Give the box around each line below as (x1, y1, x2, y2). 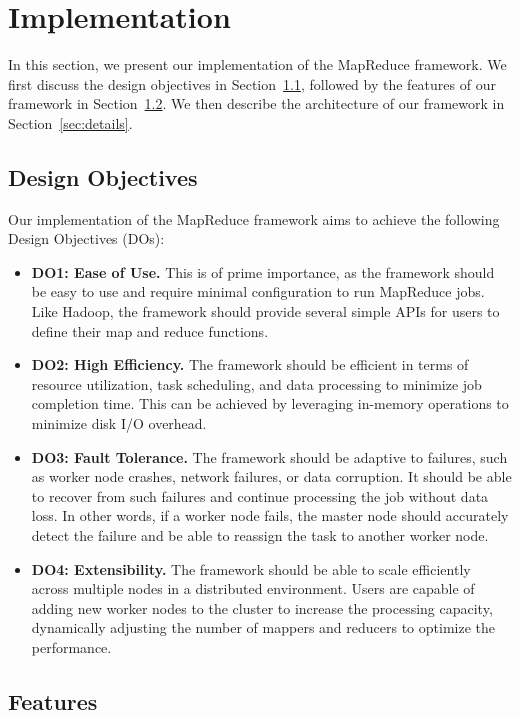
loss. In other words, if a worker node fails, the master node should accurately (31, 505, 509, 526)
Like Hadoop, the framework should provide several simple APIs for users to (31, 301, 500, 322)
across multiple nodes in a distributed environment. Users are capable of (31, 578, 475, 599)
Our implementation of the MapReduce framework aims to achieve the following (8, 208, 500, 229)
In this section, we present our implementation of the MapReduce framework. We (8, 54, 507, 75)
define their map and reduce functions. (31, 320, 269, 341)
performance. (31, 636, 112, 657)
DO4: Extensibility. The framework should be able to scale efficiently (31, 558, 471, 579)
